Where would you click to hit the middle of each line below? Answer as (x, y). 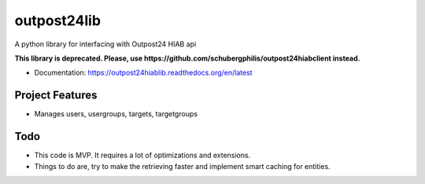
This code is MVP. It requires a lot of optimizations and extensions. (142, 155)
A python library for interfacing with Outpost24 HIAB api (105, 44)
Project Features (56, 96)
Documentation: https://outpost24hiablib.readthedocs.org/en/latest (143, 73)
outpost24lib (58, 20)
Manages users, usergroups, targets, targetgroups (116, 114)
